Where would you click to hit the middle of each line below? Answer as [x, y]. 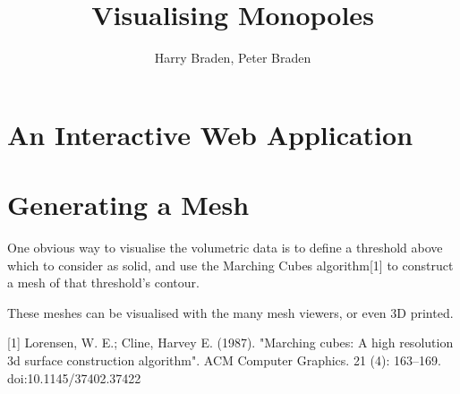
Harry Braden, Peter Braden [233, 58]
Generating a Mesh [128, 205]
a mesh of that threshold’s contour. [103, 283]
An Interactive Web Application [210, 134]
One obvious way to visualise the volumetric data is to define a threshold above [225, 248]
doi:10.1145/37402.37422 [74, 377]
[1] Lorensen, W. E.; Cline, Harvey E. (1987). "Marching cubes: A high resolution [230, 343]
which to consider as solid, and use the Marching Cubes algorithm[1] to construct [230, 265]
